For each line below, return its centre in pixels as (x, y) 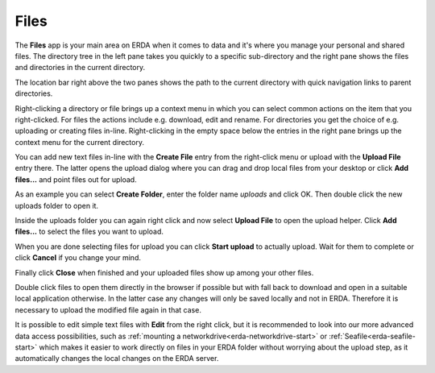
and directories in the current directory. (80, 68)
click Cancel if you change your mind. (78, 258)
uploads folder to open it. (57, 205)
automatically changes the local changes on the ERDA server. (117, 358)
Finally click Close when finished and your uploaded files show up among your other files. (164, 272)
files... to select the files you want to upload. (89, 232)
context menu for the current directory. (80, 142)
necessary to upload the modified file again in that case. (108, 309)
